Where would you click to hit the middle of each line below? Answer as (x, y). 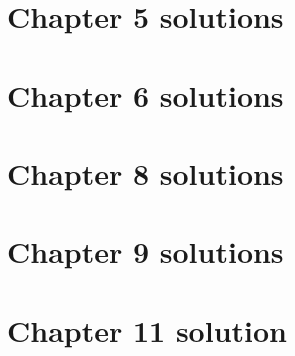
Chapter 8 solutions (145, 172)
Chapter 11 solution (147, 329)
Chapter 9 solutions (145, 251)
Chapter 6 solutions (145, 94)
